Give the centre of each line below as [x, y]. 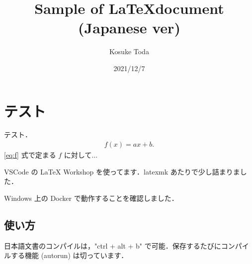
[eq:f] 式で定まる [30, 155]
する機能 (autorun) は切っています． [69, 255]
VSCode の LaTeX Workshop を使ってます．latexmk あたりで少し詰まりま [122, 171]
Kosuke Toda [129, 51]
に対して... [81, 155]
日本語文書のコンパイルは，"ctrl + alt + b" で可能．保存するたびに [113, 245]
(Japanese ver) [129, 28]
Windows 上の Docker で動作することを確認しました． [91, 198]
